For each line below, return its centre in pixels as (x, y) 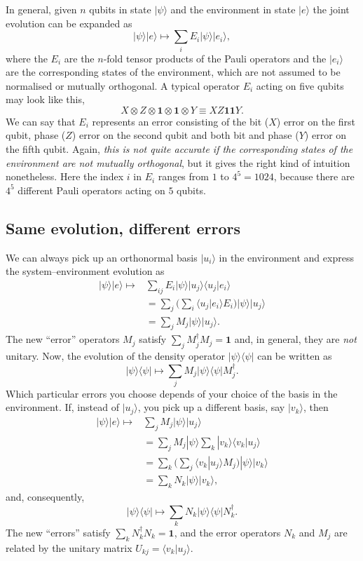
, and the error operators (227, 532)
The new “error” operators (63, 339)
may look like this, (45, 99)
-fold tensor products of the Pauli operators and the (215, 58)
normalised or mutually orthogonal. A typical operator (123, 85)
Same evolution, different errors (123, 228)
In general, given (41, 9)
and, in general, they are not (295, 339)
